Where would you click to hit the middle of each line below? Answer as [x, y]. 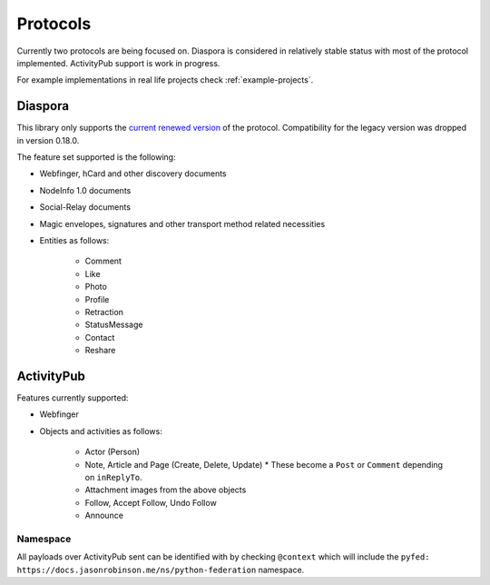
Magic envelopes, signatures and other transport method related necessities [182, 223]
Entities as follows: [74, 240]
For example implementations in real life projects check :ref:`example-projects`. [165, 80]
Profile [97, 299]
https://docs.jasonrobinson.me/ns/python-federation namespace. [161, 570]
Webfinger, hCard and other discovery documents [133, 174]
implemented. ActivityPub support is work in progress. [118, 63]
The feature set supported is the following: [96, 157]
